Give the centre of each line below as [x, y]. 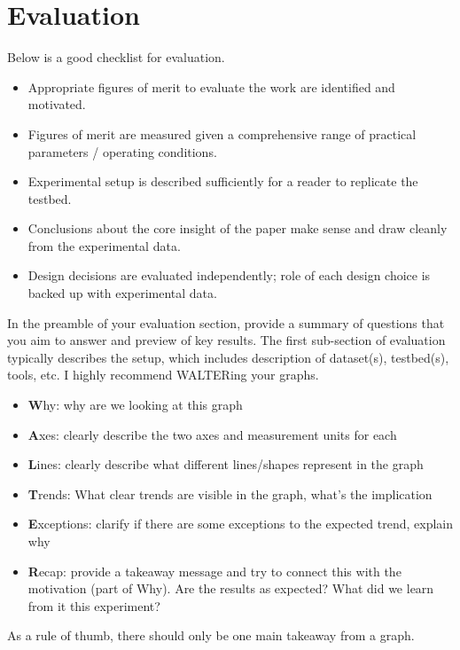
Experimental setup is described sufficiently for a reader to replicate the [223, 181]
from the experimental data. [104, 245]
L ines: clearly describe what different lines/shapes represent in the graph [226, 464]
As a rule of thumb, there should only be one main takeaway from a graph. [211, 635]
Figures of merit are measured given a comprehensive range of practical [222, 133]
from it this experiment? [94, 605]
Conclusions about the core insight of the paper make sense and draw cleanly [238, 228]
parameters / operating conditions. [122, 151]
